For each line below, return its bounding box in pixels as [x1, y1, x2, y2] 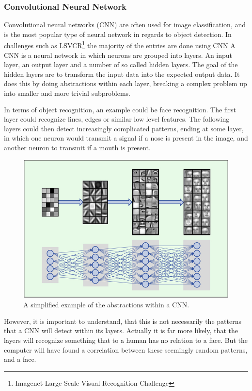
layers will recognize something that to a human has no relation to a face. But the [4, 335, 248, 345]
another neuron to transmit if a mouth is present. [4, 142, 151, 152]
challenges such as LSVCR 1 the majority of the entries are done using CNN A [4, 39, 236, 51]
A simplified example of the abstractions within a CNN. [23, 300, 189, 310]
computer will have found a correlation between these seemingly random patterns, [4, 344, 248, 355]
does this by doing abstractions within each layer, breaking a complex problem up [4, 78, 247, 89]
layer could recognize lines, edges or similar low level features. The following [4, 114, 230, 124]
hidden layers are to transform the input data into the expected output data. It [4, 69, 240, 79]
